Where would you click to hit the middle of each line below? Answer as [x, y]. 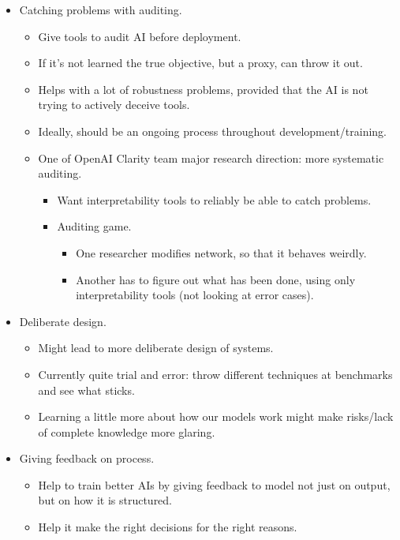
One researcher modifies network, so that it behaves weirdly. [221, 252]
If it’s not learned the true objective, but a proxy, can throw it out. [200, 63]
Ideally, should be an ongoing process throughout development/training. [213, 131]
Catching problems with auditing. [101, 9]
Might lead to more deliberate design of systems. [156, 348]
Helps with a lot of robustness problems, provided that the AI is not [203, 89]
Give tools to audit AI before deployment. [140, 36]
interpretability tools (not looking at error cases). [195, 295]
